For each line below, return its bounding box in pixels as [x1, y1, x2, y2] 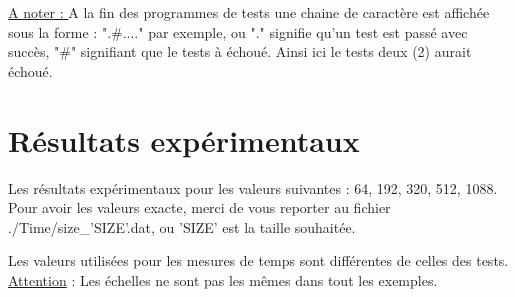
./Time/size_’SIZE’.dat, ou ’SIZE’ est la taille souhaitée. [8, 216, 356, 237]
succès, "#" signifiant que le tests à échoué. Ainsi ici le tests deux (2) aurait [8, 41, 472, 62]
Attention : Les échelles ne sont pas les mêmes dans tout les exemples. [8, 269, 438, 290]
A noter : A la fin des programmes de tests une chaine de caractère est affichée [8, 2, 490, 22]
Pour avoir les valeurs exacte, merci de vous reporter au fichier [8, 197, 391, 218]
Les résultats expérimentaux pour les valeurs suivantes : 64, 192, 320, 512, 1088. [8, 177, 498, 198]
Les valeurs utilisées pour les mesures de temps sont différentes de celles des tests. [8, 250, 509, 271]
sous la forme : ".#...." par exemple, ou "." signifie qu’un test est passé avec [8, 21, 468, 42]
